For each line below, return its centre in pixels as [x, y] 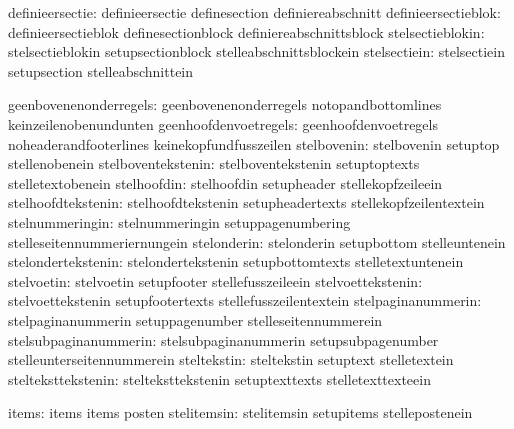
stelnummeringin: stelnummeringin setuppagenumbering [179, 221]
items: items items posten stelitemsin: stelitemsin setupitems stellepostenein [240, 412]
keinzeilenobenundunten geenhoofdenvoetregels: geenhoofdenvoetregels [223, 123]
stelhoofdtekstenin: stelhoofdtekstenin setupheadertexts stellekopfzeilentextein [246, 202]
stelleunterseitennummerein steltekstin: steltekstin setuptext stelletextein [231, 359]
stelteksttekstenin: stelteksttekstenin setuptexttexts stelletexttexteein [219, 378]
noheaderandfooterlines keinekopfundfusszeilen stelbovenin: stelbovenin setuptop [254, 143]
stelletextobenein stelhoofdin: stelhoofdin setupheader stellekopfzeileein [225, 182]
